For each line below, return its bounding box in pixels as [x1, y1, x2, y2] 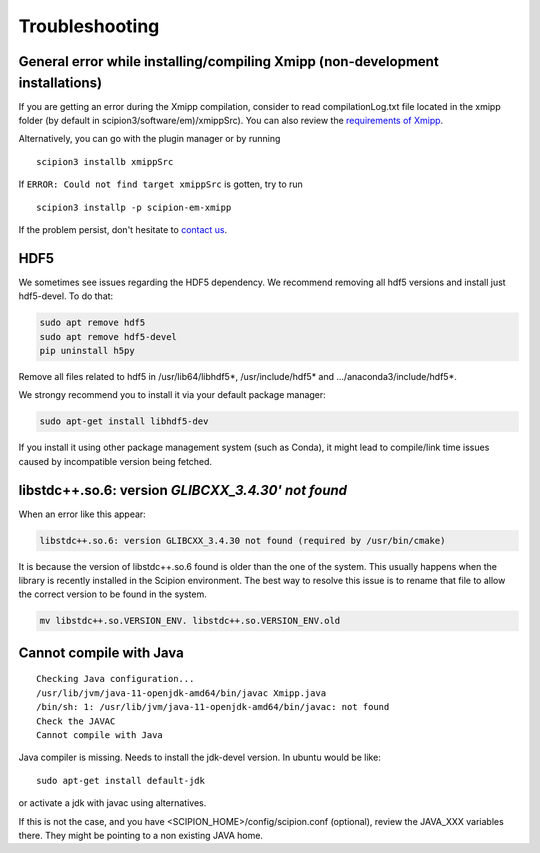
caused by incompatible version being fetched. [18, 455, 213, 467]
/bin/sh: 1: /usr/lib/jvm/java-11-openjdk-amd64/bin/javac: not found [36, 701, 390, 713]
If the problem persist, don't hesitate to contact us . [18, 224, 228, 235]
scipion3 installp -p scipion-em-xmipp [36, 201, 232, 213]
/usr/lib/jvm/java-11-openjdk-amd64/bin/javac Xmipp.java [36, 687, 327, 699]
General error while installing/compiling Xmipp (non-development [18, 53, 439, 70]
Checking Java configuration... [36, 673, 195, 685]
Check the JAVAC [36, 715, 116, 727]
